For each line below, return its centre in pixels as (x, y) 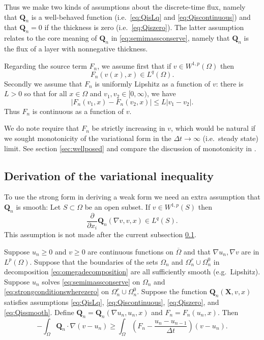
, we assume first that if (134, 65)
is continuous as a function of (78, 111)
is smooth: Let (38, 207)
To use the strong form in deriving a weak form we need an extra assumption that (132, 197)
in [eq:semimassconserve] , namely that (170, 38)
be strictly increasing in (128, 128)
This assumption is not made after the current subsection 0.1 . (100, 234)
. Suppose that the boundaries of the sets (94, 261)
